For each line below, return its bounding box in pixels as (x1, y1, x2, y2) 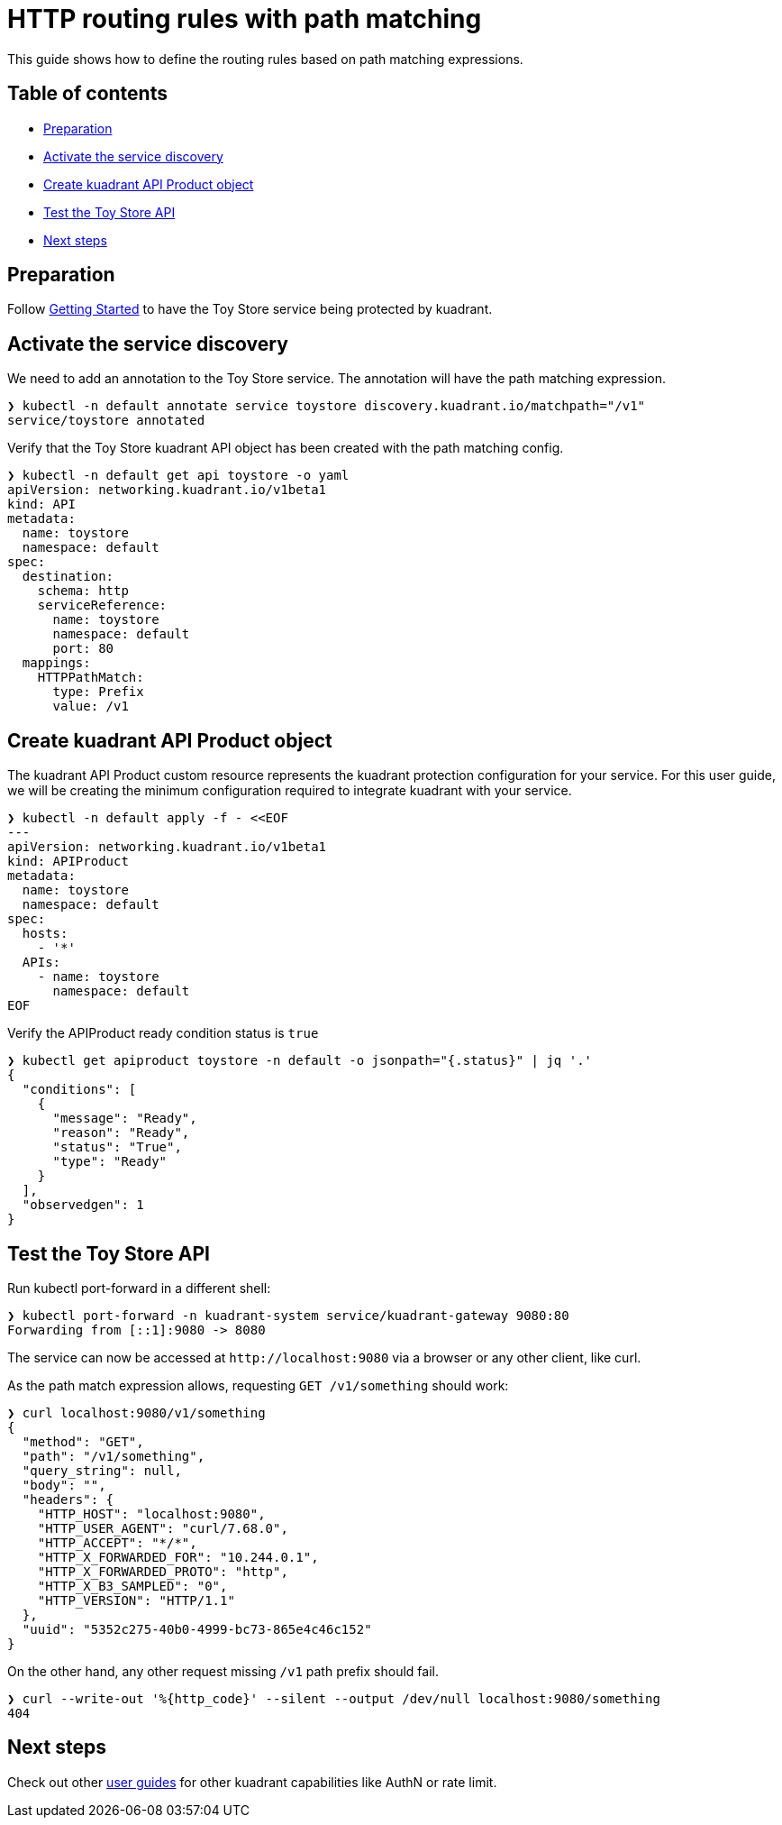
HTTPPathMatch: (37, 670, 144, 685)
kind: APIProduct (7, 854, 129, 869)
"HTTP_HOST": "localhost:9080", (37, 1506, 266, 1521)
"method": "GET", (22, 1434, 144, 1449)
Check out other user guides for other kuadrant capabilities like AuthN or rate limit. (7, 1774, 497, 1790)
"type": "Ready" (52, 1154, 168, 1169)
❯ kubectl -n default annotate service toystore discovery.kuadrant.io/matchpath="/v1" (7, 399, 646, 414)
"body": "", (22, 1477, 106, 1492)
